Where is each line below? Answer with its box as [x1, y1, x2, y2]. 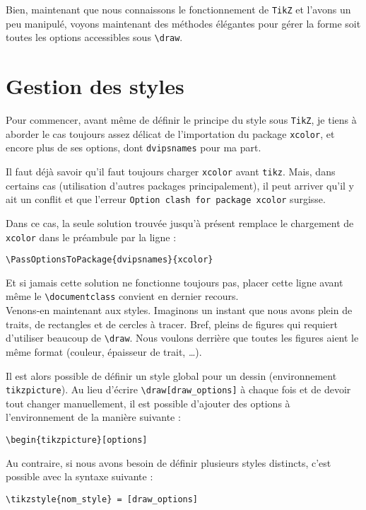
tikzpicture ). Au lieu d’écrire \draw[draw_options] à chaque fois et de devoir [6, 382, 351, 397]
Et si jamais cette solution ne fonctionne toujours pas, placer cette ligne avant [6, 274, 343, 289]
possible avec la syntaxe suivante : [6, 469, 153, 484]
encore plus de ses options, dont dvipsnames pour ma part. [6, 140, 261, 155]
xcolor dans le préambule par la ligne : [6, 229, 177, 244]
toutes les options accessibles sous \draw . [6, 30, 183, 45]
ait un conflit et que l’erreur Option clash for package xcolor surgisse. [6, 192, 326, 207]
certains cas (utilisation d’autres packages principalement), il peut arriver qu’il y [6, 178, 354, 192]
